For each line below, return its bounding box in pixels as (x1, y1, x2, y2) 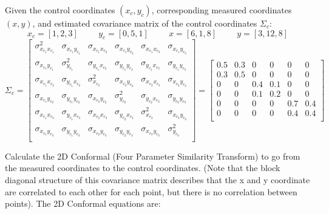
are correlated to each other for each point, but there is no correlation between (5, 185, 297, 198)
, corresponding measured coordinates (151, 4, 292, 16)
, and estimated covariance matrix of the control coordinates (32, 17, 257, 29)
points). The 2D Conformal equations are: (5, 197, 161, 210)
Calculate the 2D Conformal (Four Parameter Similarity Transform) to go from (5, 149, 300, 162)
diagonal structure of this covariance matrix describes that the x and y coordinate (5, 173, 310, 186)
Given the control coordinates (5, 4, 115, 16)
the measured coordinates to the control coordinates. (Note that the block (5, 161, 280, 174)
